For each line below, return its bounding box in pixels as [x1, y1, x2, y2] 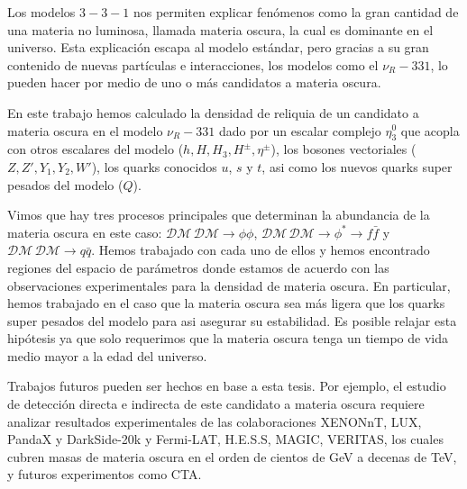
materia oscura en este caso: [7, 222, 162, 241]
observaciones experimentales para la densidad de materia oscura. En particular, [7, 276, 451, 294]
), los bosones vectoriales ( [270, 140, 417, 158]
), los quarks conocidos [91, 157, 217, 176]
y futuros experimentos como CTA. [7, 465, 202, 484]
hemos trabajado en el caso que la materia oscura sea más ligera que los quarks [7, 294, 445, 312]
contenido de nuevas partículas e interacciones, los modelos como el [7, 55, 379, 74]
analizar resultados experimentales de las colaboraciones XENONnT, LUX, [7, 412, 422, 430]
